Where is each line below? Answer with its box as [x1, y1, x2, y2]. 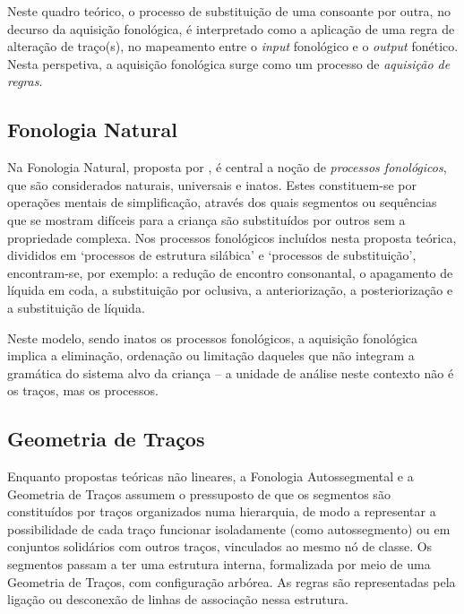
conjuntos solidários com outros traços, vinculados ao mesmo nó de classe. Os [7, 537, 433, 556]
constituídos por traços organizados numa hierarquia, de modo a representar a [7, 502, 436, 521]
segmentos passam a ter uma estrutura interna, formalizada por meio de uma [7, 555, 431, 574]
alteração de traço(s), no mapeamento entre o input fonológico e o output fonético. [7, 37, 459, 56]
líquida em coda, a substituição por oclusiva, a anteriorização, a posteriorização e [7, 281, 453, 299]
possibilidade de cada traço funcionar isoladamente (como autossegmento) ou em [7, 519, 451, 538]
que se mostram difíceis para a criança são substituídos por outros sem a [7, 210, 406, 229]
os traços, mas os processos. [7, 381, 159, 400]
